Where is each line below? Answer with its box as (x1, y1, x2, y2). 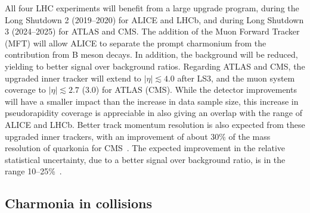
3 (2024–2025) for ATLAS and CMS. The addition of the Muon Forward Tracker (5, 25, 300, 37)
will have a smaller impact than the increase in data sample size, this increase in (5, 95, 299, 107)
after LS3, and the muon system (177, 71, 295, 84)
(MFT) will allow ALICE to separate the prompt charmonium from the (5, 36, 266, 49)
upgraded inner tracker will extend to (5, 71, 141, 84)
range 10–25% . (5, 165, 62, 177)
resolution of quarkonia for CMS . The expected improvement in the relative (5, 142, 286, 154)
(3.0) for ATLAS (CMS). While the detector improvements (82, 83, 297, 96)
